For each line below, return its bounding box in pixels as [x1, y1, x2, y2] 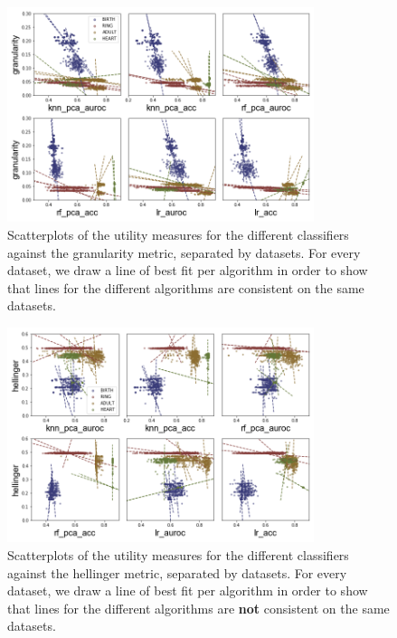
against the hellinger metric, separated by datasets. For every [7, 563, 347, 582]
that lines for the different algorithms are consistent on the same [7, 278, 364, 297]
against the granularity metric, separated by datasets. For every [7, 243, 361, 262]
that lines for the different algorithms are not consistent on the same [7, 598, 390, 617]
